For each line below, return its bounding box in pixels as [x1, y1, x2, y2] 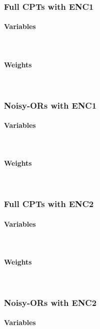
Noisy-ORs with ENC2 [4, 296, 97, 308]
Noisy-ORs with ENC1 [4, 99, 97, 111]
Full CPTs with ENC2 [4, 198, 94, 210]
